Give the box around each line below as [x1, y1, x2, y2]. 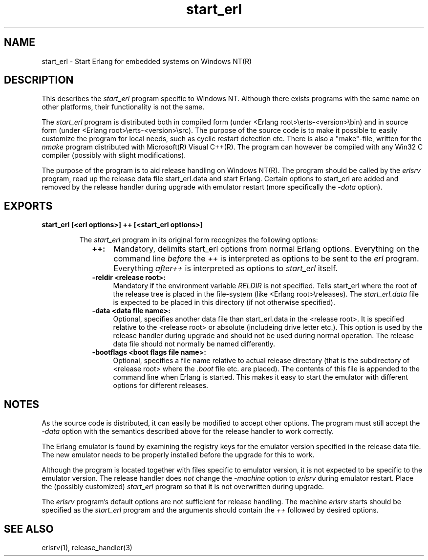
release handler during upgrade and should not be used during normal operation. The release [113, 331, 414, 340]
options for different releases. [113, 381, 209, 390]
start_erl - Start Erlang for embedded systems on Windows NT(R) [42, 57, 252, 65]
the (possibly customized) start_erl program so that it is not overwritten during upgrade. [42, 482, 324, 491]
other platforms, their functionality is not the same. [42, 103, 205, 111]
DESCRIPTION [4, 74, 74, 86]
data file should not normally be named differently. [113, 340, 275, 348]
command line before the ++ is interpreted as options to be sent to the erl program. [113, 254, 419, 264]
